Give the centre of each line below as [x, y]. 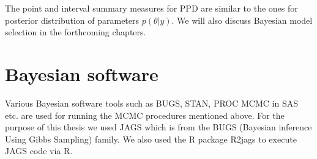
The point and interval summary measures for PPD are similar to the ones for [151, 8]
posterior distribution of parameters [72, 20]
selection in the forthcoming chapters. [76, 32]
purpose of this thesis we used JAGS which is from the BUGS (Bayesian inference [158, 127]
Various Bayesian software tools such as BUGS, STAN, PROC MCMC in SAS [151, 103]
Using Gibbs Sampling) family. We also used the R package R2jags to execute [151, 139]
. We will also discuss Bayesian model [242, 20]
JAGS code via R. [39, 151]
